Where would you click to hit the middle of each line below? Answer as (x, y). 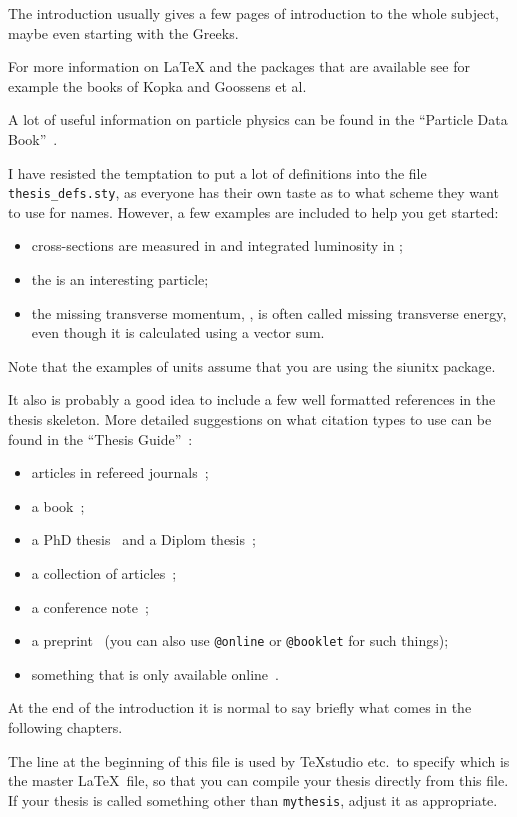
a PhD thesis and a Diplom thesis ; (143, 539)
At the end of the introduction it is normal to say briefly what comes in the (240, 707)
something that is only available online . (155, 673)
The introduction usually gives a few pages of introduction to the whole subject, (253, 13)
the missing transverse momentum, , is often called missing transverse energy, (269, 312)
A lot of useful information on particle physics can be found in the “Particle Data (258, 119)
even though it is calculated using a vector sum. (178, 332)
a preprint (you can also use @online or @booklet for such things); (240, 640)
